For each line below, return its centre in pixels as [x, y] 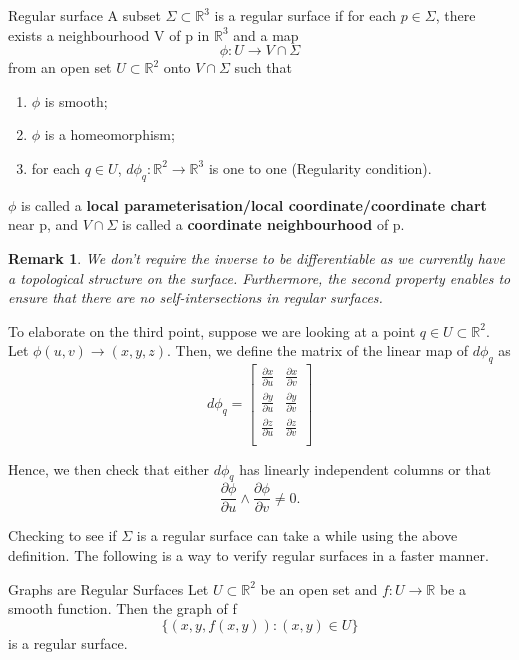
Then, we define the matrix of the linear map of [322, 350]
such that [263, 67]
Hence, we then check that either [109, 468]
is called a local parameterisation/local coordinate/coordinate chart [254, 204]
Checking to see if [62, 535]
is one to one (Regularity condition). [320, 167]
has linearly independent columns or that [365, 468]
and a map [266, 34]
